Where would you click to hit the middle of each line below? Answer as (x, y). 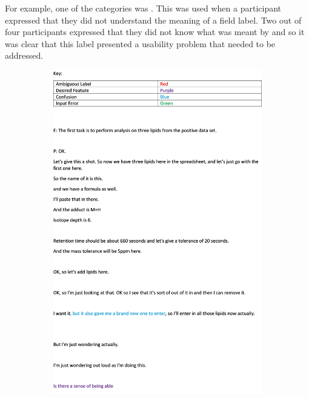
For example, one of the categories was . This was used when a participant (143, 8)
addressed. (24, 55)
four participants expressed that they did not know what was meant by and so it (155, 32)
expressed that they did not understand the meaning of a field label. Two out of (153, 20)
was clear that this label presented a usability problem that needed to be (140, 43)
